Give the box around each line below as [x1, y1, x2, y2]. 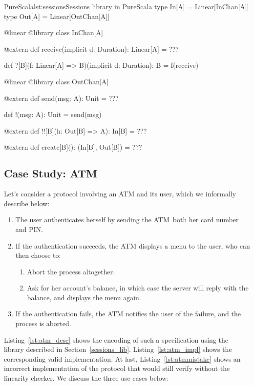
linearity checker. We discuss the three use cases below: [4, 373, 169, 383]
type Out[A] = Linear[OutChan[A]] [4, 11, 110, 21]
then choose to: [15, 250, 61, 260]
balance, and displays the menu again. [27, 292, 141, 302]
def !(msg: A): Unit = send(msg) [4, 109, 102, 119]
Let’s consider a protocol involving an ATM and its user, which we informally [4, 189, 236, 199]
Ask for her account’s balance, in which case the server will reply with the [27, 283, 249, 293]
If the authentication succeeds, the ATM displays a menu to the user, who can [15, 240, 250, 251]
